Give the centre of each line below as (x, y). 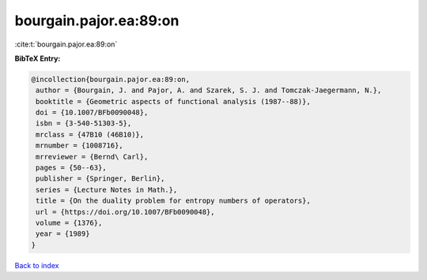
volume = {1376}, (69, 223)
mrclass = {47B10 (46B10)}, (90, 134)
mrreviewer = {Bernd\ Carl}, (92, 157)
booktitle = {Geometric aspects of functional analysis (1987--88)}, (174, 101)
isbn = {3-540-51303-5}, (84, 123)
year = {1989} (63, 234)
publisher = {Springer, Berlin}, (100, 179)
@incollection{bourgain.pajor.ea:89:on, (110, 79)
